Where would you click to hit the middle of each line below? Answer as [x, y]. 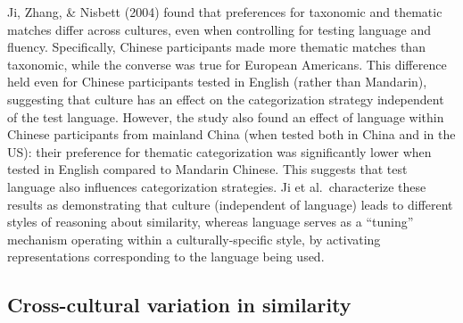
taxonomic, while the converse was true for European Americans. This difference [227, 64]
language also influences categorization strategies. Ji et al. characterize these [217, 186]
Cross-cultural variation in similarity [179, 305]
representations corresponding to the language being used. [166, 257]
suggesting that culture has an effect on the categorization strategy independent [226, 99]
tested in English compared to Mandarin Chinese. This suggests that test [207, 169]
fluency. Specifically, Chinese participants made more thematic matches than [216, 47]
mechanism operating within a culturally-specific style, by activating [194, 239]
